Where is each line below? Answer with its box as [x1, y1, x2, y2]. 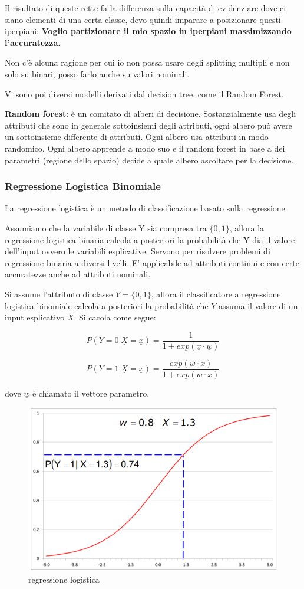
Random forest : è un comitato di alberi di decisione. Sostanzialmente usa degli [5, 107, 296, 120]
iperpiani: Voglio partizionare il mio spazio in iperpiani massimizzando [5, 25, 292, 37]
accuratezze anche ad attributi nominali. [5, 268, 151, 280]
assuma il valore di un [219, 299, 298, 312]
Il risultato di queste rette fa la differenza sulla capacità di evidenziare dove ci [5, 2, 286, 14]
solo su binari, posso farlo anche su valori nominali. [5, 67, 190, 80]
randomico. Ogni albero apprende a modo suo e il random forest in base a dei [5, 142, 285, 154]
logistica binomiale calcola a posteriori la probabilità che [5, 299, 209, 312]
